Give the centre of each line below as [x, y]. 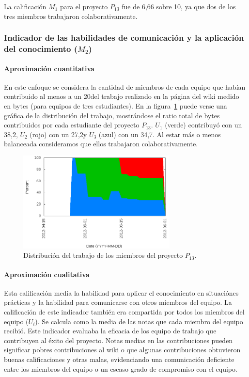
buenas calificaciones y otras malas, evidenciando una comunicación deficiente [119, 359]
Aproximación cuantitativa [49, 68]
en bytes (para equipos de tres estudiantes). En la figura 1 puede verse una [116, 105]
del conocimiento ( [41, 49]
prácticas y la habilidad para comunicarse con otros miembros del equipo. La [118, 302]
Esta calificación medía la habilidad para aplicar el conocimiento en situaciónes [121, 292]
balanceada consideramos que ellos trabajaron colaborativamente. [101, 144]
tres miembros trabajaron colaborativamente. [71, 16]
